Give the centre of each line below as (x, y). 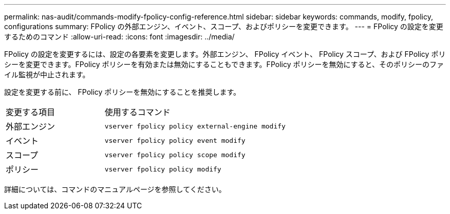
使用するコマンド (137, 112)
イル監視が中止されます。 (47, 74)
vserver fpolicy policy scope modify (175, 155)
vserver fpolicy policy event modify (175, 140)
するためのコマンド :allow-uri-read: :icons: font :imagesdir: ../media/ (119, 37)
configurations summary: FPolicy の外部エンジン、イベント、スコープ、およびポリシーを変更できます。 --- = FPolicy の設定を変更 (224, 26)
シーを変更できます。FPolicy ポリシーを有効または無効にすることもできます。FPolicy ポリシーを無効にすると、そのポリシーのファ (224, 64)
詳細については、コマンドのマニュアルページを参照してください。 (115, 189)
